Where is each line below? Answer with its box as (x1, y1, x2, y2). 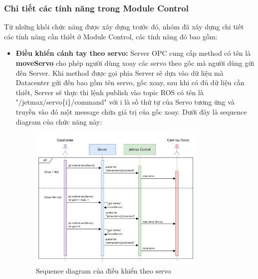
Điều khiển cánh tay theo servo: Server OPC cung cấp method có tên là (15, 48, 251, 58)
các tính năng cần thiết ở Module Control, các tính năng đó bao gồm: (4, 31, 218, 41)
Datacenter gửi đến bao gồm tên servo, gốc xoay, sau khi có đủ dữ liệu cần (15, 77, 245, 88)
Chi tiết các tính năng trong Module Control (4, 1, 189, 14)
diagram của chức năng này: (15, 116, 102, 127)
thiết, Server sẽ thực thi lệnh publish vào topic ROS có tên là (15, 87, 204, 97)
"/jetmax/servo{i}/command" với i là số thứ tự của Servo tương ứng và (15, 97, 235, 107)
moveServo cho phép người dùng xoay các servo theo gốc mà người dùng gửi (15, 58, 255, 68)
